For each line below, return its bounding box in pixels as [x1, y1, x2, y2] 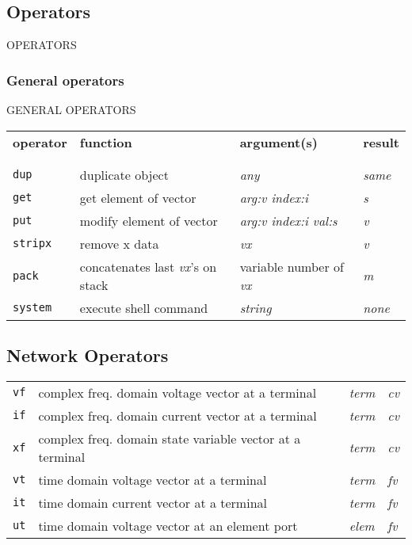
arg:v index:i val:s [239, 211, 338, 230]
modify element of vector [79, 211, 218, 230]
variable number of [239, 257, 344, 276]
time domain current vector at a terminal [38, 493, 267, 512]
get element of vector [79, 188, 196, 207]
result [363, 132, 399, 151]
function [79, 132, 132, 151]
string [239, 298, 272, 317]
